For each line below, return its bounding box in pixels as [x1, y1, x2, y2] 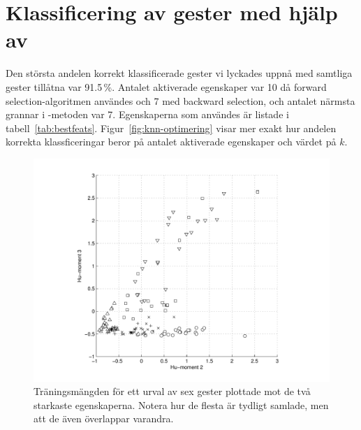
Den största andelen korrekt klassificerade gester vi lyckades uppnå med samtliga [6, 66, 353, 80]
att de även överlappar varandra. [34, 411, 174, 426]
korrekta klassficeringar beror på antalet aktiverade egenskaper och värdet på [6, 134, 337, 149]
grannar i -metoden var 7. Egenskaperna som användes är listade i [6, 107, 289, 122]
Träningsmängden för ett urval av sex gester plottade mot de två [34, 384, 311, 399]
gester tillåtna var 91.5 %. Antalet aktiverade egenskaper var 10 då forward [6, 79, 327, 94]
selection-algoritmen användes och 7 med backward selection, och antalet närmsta [6, 93, 355, 108]
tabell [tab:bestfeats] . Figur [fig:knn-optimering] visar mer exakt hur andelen [6, 120, 337, 135]
